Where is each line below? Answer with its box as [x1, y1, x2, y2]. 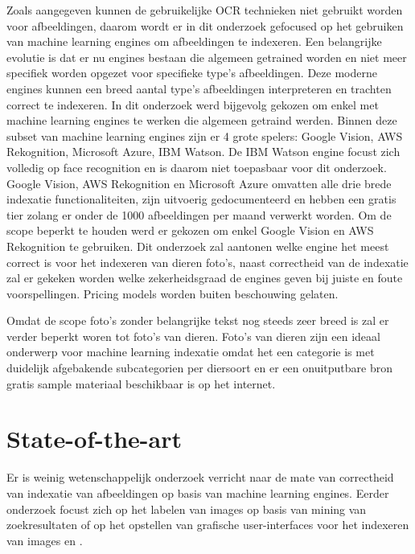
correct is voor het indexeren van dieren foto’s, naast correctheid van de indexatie [6, 253, 409, 270]
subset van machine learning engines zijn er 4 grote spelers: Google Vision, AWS [6, 127, 403, 144]
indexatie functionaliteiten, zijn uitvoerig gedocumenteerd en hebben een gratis [6, 191, 397, 207]
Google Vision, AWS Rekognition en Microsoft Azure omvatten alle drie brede [6, 174, 392, 191]
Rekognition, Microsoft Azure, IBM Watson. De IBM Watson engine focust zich [6, 143, 401, 160]
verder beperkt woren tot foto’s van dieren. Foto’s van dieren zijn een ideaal [6, 327, 380, 344]
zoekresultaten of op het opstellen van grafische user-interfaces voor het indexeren [6, 516, 409, 533]
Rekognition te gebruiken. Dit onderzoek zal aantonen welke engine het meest [6, 237, 389, 254]
